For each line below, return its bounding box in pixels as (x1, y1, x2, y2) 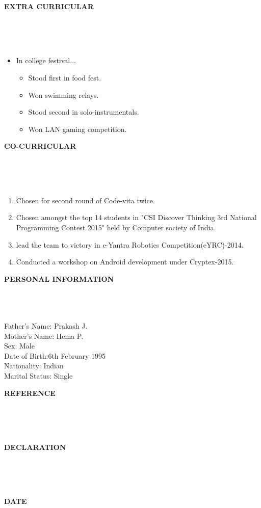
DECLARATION (4, 442, 66, 452)
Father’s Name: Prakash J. (4, 320, 88, 331)
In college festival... (16, 55, 76, 66)
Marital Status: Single (4, 370, 73, 381)
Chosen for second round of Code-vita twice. (16, 195, 155, 205)
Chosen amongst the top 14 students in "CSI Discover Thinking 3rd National (16, 212, 257, 223)
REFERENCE (4, 387, 56, 398)
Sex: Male (4, 340, 35, 351)
